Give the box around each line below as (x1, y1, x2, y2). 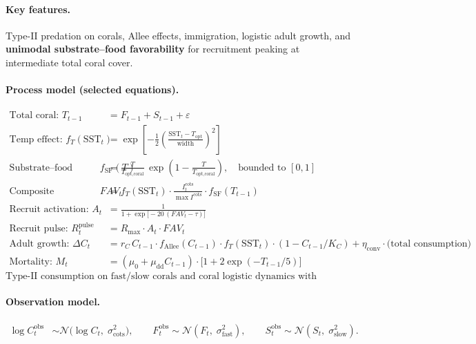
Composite (9, 186, 54, 196)
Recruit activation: (9, 204, 89, 215)
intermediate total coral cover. (6, 55, 133, 69)
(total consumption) (386, 238, 472, 249)
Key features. (6, 1, 71, 16)
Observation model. (6, 294, 101, 309)
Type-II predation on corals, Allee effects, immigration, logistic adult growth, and (6, 28, 351, 42)
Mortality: (9, 256, 52, 267)
